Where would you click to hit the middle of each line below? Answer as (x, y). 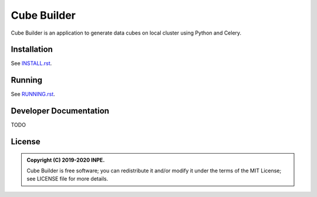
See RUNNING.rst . (33, 94)
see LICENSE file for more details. (68, 179)
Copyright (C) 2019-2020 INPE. (66, 160)
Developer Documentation (60, 111)
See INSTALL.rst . (31, 63)
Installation (32, 50)
